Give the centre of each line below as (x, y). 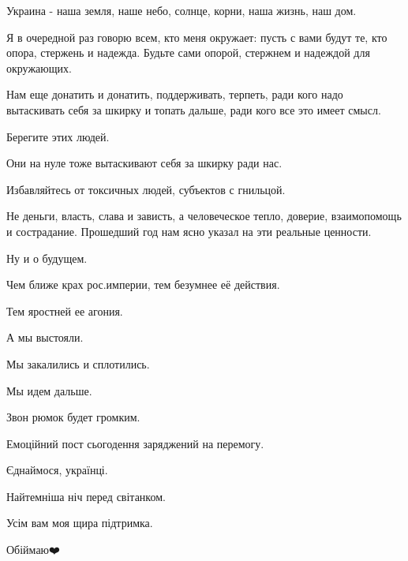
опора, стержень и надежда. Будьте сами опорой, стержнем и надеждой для (188, 52)
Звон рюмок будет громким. (73, 417)
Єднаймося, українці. (57, 470)
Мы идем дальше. (49, 390)
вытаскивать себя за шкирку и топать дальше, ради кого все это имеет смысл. (194, 109)
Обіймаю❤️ (33, 550)
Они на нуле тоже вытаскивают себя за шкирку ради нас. (144, 163)
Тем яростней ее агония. (65, 310)
